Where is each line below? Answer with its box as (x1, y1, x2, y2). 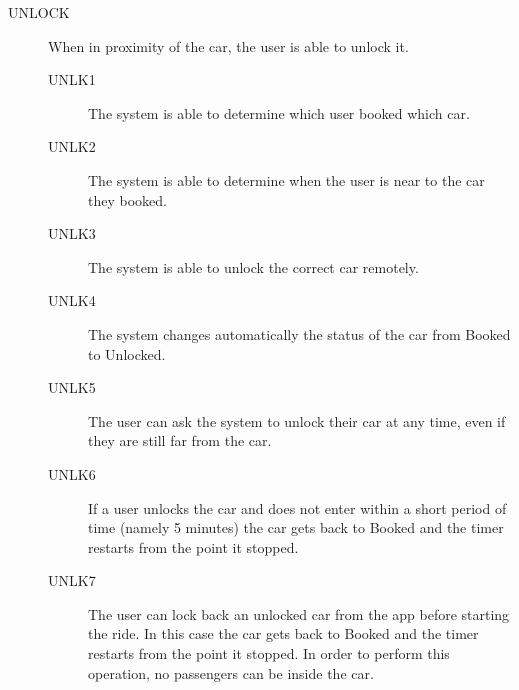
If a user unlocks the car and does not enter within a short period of (88, 497, 507, 518)
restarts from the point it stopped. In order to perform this (88, 643, 450, 664)
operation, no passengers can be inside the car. (88, 662, 374, 683)
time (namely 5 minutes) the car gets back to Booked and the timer (88, 517, 504, 538)
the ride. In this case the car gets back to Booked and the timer (88, 623, 479, 644)
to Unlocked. (88, 343, 166, 364)
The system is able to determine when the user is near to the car (88, 169, 485, 190)
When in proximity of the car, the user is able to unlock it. (48, 35, 409, 56)
